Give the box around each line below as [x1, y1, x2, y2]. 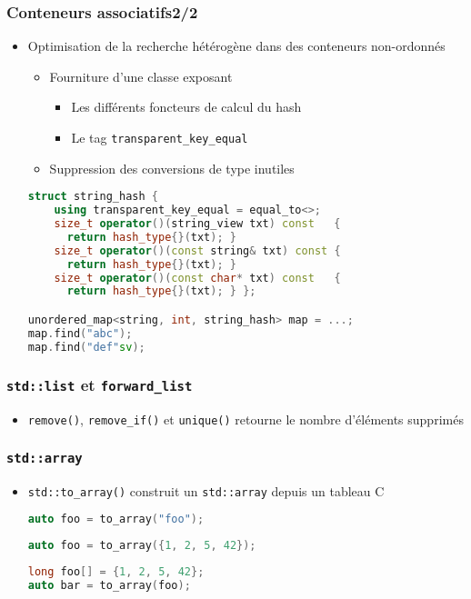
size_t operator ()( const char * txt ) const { [54, 271, 341, 285]
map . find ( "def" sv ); [27, 340, 145, 354]
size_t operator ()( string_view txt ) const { [54, 217, 341, 230]
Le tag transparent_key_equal [71, 128, 248, 146]
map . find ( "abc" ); [27, 326, 133, 340]
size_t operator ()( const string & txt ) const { [54, 244, 341, 257]
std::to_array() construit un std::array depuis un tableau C [27, 481, 385, 500]
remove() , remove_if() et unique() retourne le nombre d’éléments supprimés [27, 410, 464, 429]
